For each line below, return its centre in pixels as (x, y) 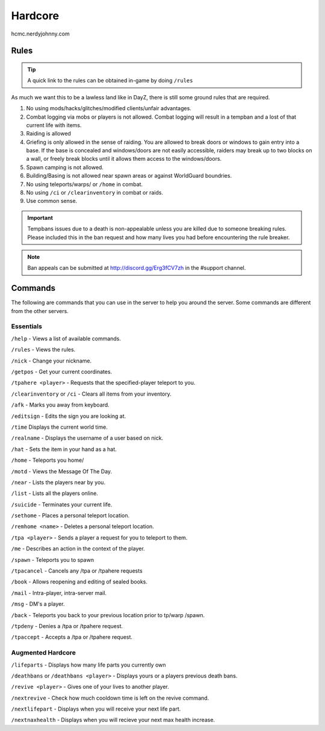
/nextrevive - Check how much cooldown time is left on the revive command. (110, 698)
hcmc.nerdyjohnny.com (40, 34)
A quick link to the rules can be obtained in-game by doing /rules (110, 81)
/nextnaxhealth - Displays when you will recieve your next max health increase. (113, 720)
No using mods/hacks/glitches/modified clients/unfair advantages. (109, 108)
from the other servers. (40, 311)
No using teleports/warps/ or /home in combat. (85, 184)
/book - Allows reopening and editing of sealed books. (79, 582)
